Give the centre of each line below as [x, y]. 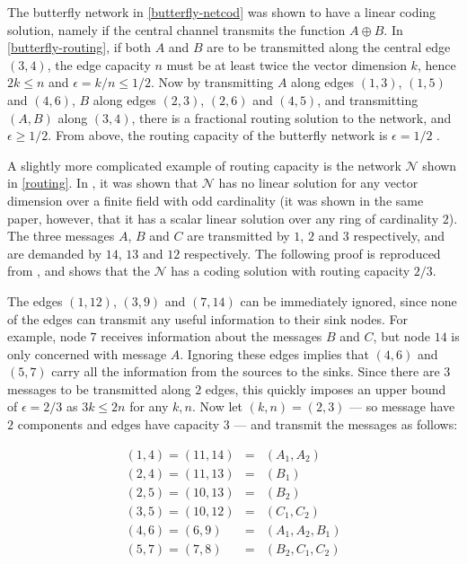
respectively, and [399, 236]
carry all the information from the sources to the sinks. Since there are [246, 371]
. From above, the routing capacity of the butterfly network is [218, 135]
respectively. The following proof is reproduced [312, 253]
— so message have [402, 406]
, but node [401, 336]
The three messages [61, 236]
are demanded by [55, 253]
